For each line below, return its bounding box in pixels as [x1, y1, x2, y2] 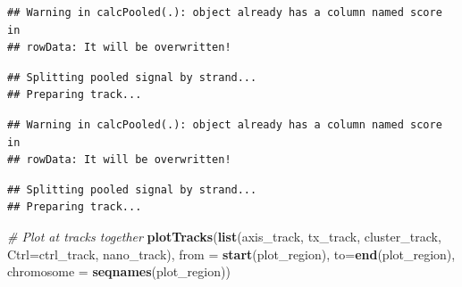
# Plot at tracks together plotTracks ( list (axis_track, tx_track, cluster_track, [7, 226, 441, 245]
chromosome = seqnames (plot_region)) [7, 262, 231, 281]
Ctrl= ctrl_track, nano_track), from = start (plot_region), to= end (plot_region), [7, 244, 456, 263]
